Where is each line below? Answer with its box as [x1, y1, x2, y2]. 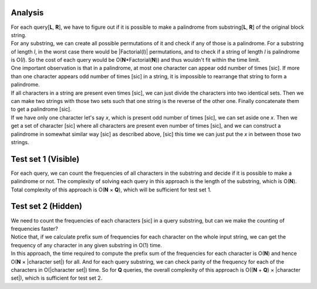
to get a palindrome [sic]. [11, 106, 72, 113]
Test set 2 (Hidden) [11, 201, 82, 211]
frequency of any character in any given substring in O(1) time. [11, 241, 163, 248]
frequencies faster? [11, 225, 58, 232]
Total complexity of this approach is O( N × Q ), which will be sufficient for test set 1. [11, 186, 211, 193]
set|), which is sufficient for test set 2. [11, 274, 103, 282]
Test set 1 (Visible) [11, 154, 80, 164]
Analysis [11, 8, 44, 18]
